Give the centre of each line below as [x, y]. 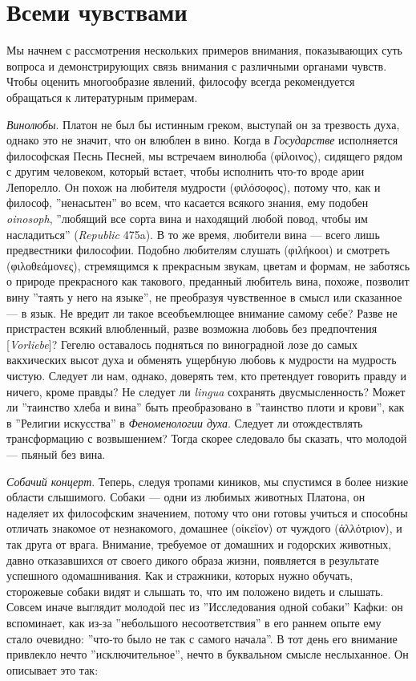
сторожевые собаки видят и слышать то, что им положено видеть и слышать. [195, 591]
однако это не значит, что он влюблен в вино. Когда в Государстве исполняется [202, 140]
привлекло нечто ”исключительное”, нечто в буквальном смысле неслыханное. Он [208, 654]
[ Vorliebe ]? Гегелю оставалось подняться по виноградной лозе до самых [182, 344]
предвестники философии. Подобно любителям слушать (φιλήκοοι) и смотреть [198, 250]
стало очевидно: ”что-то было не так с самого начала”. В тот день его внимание [202, 638]
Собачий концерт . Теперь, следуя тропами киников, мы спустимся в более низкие [208, 481]
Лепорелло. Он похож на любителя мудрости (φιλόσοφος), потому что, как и [194, 186]
